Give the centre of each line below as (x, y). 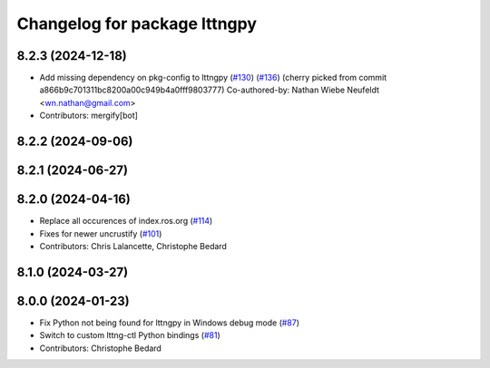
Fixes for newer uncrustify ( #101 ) (101, 233)
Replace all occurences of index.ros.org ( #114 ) (126, 221)
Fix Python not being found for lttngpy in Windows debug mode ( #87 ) (169, 323)
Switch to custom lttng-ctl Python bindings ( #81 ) (130, 335)
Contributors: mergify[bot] (88, 116)
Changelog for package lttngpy (137, 24)
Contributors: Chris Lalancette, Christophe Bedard (133, 246)
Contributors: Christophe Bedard (101, 348)
